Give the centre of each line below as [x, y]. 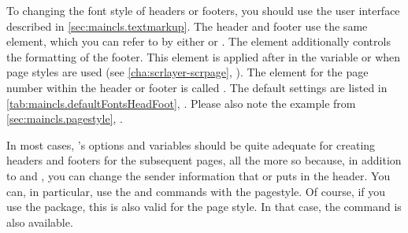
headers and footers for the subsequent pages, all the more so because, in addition [204, 160]
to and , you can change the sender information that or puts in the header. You [198, 175]
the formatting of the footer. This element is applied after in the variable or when [204, 56]
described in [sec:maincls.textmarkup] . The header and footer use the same [187, 26]
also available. [40, 222]
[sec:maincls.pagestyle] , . [65, 118]
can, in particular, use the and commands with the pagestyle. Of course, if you [196, 191]
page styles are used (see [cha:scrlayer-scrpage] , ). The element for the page [187, 72]
